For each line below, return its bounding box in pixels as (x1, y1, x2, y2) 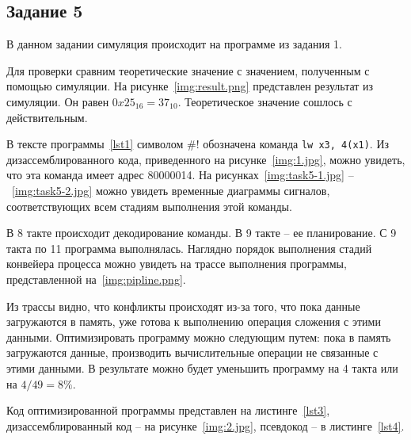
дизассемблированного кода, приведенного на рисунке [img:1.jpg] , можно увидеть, (6, 151, 405, 167)
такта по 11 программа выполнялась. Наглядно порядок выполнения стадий (6, 239, 372, 256)
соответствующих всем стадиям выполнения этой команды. (6, 197, 292, 214)
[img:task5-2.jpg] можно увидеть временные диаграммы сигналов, (12, 182, 330, 199)
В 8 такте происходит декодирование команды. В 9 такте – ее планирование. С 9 (6, 224, 397, 241)
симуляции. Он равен (6, 93, 109, 109)
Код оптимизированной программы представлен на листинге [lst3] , (6, 402, 330, 419)
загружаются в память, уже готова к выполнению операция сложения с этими (6, 313, 381, 330)
